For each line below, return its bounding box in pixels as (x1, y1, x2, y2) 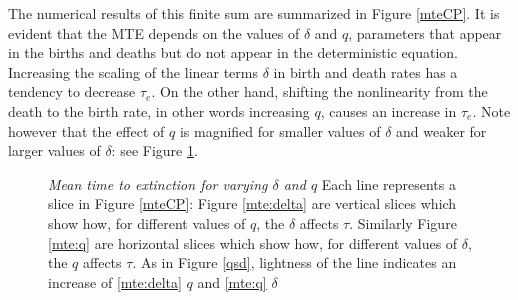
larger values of (8, 140, 101, 161)
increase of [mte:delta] (48, 271, 182, 292)
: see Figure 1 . (111, 140, 198, 161)
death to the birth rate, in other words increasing (8, 100, 310, 121)
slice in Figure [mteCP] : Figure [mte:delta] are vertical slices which (48, 193, 457, 214)
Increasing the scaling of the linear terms (8, 61, 258, 82)
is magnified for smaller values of (179, 120, 381, 141)
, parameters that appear (348, 22, 502, 43)
